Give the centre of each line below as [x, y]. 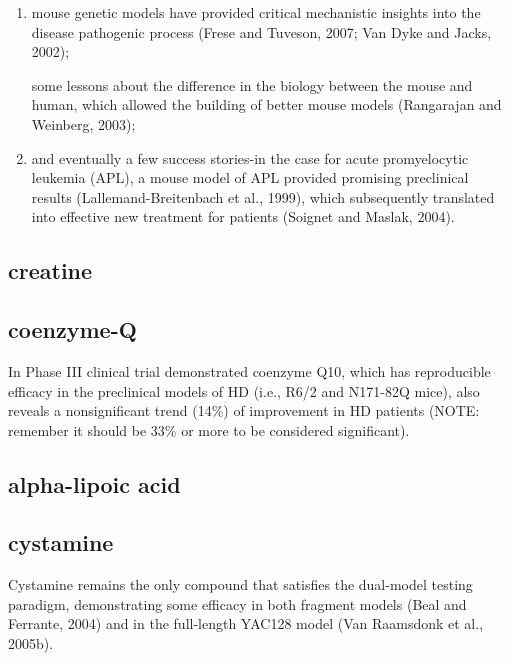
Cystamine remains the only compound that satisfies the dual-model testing [240, 584]
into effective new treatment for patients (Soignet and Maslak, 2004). [243, 216]
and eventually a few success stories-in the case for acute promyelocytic [250, 157]
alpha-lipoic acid [94, 483]
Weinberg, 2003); [83, 123]
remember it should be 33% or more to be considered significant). [209, 429]
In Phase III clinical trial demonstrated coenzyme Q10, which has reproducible [249, 370]
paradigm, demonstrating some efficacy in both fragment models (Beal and [237, 603]
